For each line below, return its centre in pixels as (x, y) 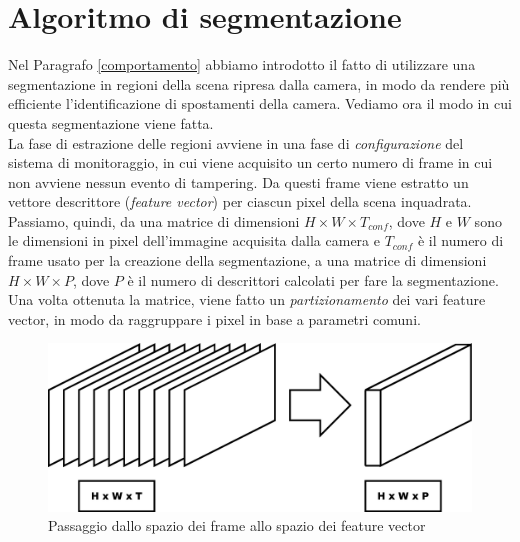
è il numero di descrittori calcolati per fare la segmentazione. (313, 279)
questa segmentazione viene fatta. (111, 122)
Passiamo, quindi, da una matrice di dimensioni (154, 220)
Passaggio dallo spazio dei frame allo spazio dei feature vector (237, 525)
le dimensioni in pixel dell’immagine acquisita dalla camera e (194, 240)
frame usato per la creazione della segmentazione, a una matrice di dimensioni (247, 260)
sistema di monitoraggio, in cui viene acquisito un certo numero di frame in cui (250, 162)
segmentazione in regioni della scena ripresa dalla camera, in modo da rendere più (259, 83)
